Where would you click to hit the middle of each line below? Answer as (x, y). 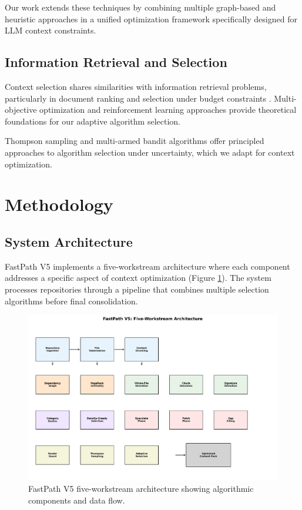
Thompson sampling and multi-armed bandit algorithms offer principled (135, 141)
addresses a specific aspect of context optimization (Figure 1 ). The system (138, 278)
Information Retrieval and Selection (116, 62)
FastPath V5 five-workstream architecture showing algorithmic (141, 489)
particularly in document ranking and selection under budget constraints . (138, 98)
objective (21, 110)
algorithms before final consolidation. (71, 301)
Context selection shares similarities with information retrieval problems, (136, 86)
